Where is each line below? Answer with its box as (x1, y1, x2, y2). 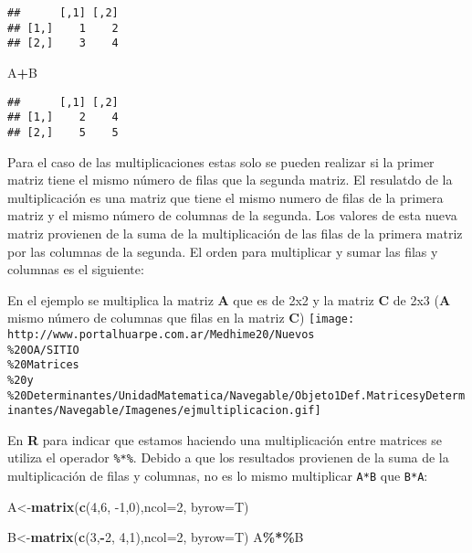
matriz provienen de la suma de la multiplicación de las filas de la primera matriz (7, 223, 463, 242)
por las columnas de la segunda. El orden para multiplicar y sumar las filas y (7, 241, 438, 261)
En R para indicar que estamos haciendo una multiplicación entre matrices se (7, 430, 442, 449)
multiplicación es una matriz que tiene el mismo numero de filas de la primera (7, 187, 444, 207)
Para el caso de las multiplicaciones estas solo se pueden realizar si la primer (7, 152, 435, 171)
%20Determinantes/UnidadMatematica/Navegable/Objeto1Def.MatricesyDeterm (7, 388, 466, 402)
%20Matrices (7, 358, 79, 372)
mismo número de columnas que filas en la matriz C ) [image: (7, 308, 355, 327)
